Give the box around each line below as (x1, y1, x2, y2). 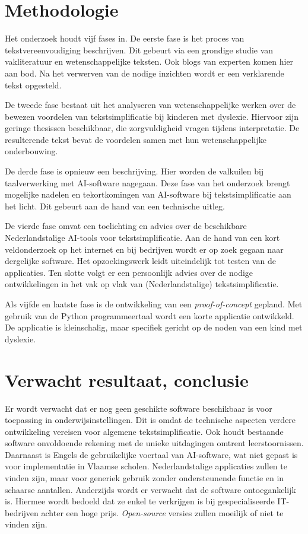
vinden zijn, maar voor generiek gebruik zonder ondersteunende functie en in (5, 472, 284, 484)
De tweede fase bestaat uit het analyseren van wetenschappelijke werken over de (5, 98, 296, 111)
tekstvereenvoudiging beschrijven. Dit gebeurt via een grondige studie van (5, 43, 274, 56)
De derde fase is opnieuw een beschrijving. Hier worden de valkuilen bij (5, 165, 264, 177)
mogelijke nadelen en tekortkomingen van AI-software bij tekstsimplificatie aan (5, 188, 291, 201)
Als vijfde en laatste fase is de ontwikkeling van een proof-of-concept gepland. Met (5, 298, 303, 310)
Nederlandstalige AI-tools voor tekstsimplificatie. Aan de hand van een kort (5, 231, 280, 244)
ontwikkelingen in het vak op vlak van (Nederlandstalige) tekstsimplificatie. (5, 278, 279, 290)
